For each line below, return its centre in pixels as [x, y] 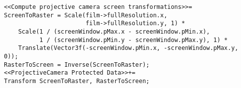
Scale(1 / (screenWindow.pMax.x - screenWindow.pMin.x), [114, 31]
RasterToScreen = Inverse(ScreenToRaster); [77, 65]
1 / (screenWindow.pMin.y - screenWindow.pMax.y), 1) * [134, 40]
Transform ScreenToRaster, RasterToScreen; [77, 81]
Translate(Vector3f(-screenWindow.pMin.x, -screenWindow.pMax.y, [128, 48]
